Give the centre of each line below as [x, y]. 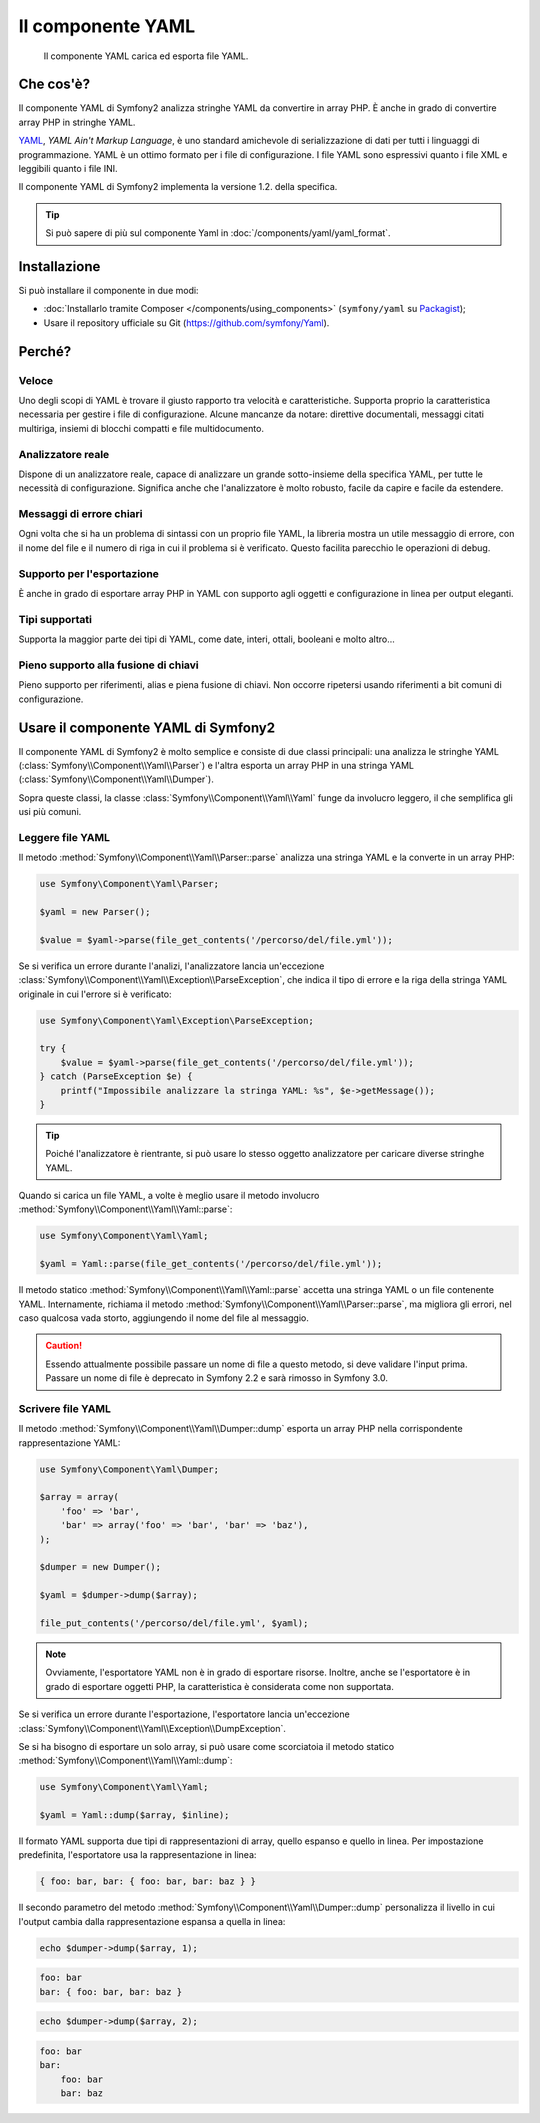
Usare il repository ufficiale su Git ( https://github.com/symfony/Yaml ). [186, 322]
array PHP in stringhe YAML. [77, 122]
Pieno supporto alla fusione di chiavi [108, 665]
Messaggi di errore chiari [81, 514]
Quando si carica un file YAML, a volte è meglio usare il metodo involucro [169, 1196]
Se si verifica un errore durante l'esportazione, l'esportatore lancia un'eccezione [184, 1714]
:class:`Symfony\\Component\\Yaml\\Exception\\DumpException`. [152, 1728]
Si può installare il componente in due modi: [108, 291]
